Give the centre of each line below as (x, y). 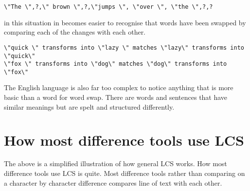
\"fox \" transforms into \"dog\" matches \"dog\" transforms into (116, 64)
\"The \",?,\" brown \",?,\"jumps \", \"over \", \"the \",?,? (108, 7)
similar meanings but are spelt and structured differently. (89, 106)
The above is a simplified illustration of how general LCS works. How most (116, 163)
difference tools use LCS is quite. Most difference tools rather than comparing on (125, 173)
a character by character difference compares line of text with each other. (113, 182)
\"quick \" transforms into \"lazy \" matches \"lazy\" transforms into (124, 48)
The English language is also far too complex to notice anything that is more (119, 87)
